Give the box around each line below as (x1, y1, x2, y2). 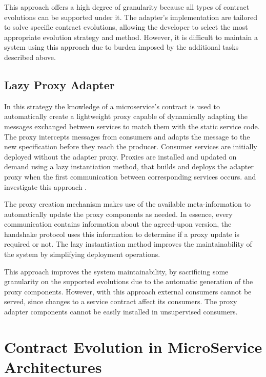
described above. (4, 51, 56, 62)
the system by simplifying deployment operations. (4, 249, 160, 260)
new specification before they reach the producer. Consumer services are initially (4, 141, 257, 152)
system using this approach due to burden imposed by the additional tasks (4, 42, 239, 52)
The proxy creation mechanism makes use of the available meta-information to (4, 199, 251, 209)
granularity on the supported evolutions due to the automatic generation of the (4, 276, 253, 287)
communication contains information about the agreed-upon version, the (4, 219, 232, 229)
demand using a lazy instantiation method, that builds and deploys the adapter (4, 161, 254, 172)
